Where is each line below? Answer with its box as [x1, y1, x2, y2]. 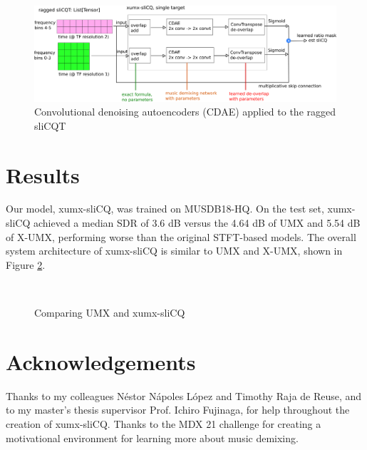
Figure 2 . [6, 257, 46, 272]
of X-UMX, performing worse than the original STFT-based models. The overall [6, 229, 356, 244]
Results [6, 160, 80, 189]
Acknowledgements [6, 347, 196, 376]
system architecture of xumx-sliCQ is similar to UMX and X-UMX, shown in [6, 243, 343, 258]
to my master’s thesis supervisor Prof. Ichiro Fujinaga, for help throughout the [6, 402, 350, 417]
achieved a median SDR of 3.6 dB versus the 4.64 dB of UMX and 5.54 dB [33, 215, 361, 230]
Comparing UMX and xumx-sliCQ [34, 305, 185, 320]
